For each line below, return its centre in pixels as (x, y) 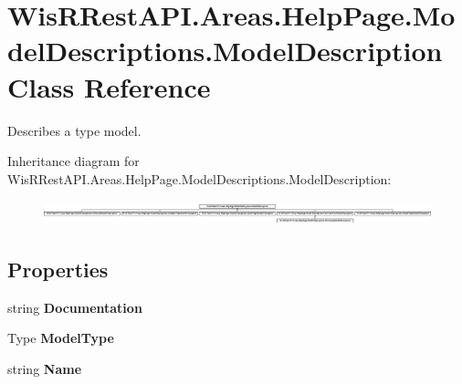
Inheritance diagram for (73, 161)
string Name (45, 368)
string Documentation (75, 307)
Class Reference (109, 86)
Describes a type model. (74, 130)
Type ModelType (61, 338)
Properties (58, 269)
